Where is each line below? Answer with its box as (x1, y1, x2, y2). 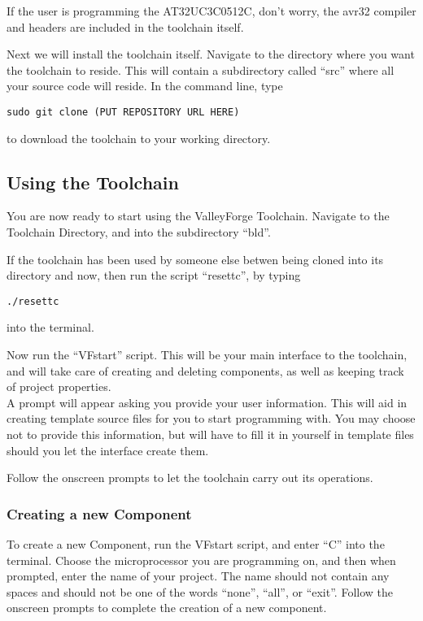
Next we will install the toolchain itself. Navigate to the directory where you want (7, 46, 415, 63)
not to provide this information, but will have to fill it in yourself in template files (7, 426, 414, 443)
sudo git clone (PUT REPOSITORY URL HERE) (7, 106, 240, 118)
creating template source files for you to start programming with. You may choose (7, 410, 416, 427)
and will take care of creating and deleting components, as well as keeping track (7, 362, 404, 379)
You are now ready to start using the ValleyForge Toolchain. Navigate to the (7, 207, 390, 224)
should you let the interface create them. (7, 441, 209, 458)
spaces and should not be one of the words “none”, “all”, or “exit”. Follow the (7, 583, 394, 600)
